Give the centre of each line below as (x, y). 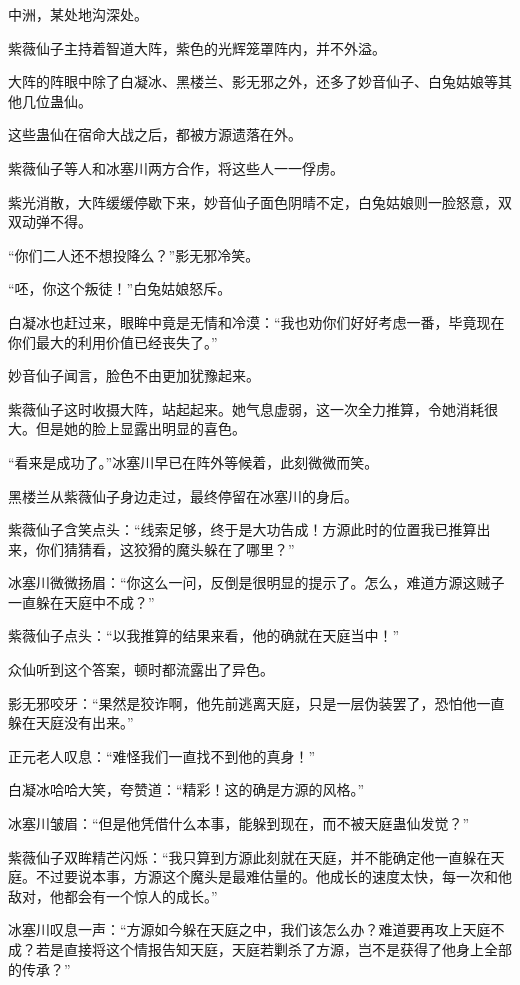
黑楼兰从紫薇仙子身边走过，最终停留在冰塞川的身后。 (183, 495)
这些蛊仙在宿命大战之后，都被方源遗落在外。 (155, 134)
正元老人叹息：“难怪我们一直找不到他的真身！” (162, 755)
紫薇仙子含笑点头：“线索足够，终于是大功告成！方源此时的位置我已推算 (242, 529)
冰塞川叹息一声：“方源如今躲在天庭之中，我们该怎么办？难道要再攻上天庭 (249, 929)
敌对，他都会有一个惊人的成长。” (113, 895)
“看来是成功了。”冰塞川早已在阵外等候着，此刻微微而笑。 (193, 461)
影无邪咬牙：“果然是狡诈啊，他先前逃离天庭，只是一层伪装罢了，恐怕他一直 (256, 702)
